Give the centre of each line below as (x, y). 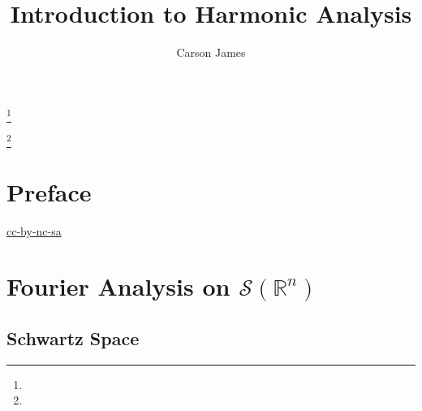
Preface (49, 191)
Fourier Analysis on (118, 286)
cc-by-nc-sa (34, 230)
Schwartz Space (73, 337)
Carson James (211, 52)
